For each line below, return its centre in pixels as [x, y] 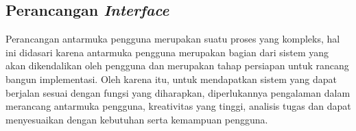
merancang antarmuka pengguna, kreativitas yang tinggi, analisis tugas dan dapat [178, 106]
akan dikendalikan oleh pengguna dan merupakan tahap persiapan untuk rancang [177, 65]
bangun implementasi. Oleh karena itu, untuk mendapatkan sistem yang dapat [171, 79]
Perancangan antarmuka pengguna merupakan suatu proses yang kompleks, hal [173, 39]
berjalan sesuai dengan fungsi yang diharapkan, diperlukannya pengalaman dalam [178, 92]
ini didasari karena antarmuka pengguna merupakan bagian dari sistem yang [167, 52]
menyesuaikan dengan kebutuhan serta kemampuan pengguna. [137, 119]
